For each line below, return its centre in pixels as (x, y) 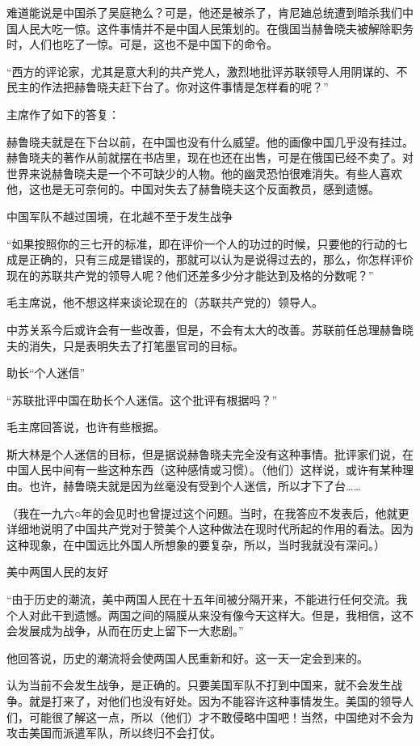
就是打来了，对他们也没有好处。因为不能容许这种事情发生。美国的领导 (215, 701)
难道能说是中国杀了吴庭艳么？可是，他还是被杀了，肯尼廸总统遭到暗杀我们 (204, 12)
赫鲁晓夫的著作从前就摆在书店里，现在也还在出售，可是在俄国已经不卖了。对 (210, 157)
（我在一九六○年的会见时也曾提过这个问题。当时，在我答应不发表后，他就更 (208, 513)
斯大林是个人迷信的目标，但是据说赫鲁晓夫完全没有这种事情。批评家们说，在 (210, 454)
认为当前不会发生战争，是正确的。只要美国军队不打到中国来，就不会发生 (199, 685)
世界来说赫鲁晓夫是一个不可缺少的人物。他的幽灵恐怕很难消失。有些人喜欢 (204, 173)
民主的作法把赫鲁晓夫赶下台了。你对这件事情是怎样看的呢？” (168, 87)
